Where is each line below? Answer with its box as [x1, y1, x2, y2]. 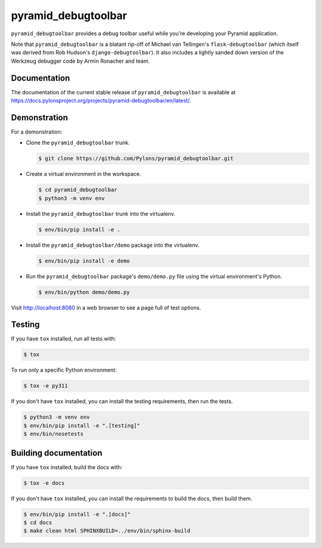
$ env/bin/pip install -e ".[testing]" [23, 422, 140, 429]
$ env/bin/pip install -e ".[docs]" [23, 510, 131, 518]
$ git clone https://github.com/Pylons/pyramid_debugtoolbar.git [38, 155, 234, 162]
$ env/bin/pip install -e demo [38, 257, 131, 264]
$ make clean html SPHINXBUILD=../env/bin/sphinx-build [23, 528, 191, 534]
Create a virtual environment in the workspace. [26, 171, 141, 178]
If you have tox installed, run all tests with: [11, 335, 116, 342]
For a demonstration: [11, 128, 63, 135]
